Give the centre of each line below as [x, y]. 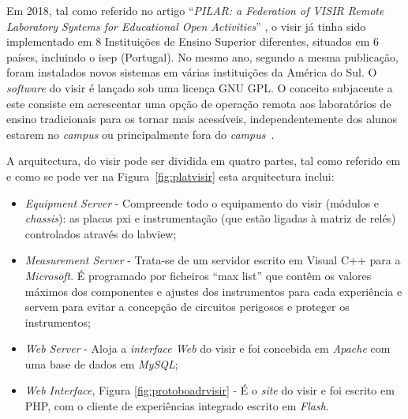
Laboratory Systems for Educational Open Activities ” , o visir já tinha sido [186, 26]
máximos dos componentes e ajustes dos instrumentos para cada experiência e [213, 291]
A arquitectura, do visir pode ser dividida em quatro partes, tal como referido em [204, 161]
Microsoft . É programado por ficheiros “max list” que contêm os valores [198, 275]
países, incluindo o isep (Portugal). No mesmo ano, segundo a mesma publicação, [202, 56]
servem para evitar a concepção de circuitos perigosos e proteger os [187, 307]
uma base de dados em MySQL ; [101, 363]
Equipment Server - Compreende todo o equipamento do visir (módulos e [202, 202]
